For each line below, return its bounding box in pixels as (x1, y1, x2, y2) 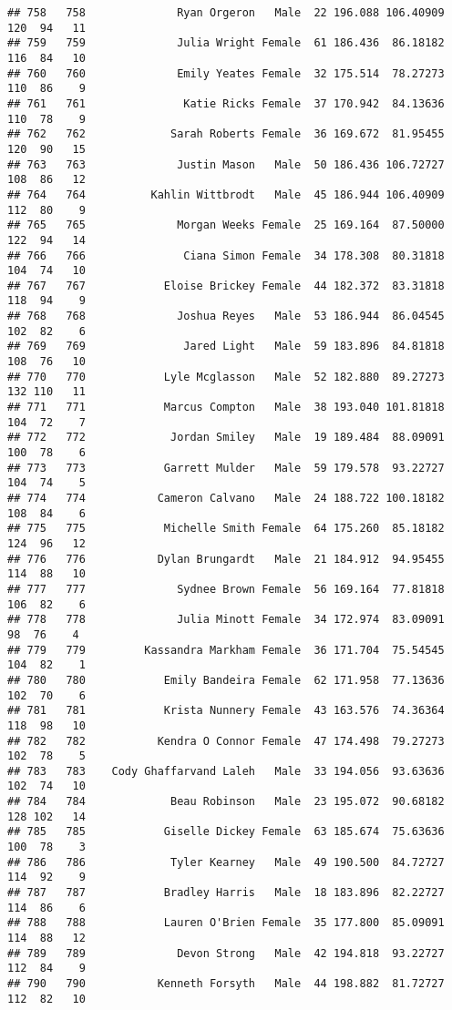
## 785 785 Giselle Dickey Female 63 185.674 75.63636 (7, 825, 445, 839)
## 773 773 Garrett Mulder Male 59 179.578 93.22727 (7, 461, 445, 474)
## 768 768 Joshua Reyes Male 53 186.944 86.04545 (7, 310, 445, 323)
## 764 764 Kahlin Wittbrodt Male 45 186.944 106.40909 (7, 188, 445, 201)
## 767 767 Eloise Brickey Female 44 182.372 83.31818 (7, 279, 445, 292)
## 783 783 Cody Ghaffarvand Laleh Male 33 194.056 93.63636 (7, 764, 445, 778)
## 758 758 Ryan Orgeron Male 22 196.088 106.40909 (7, 6, 445, 19)
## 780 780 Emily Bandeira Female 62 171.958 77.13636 (7, 673, 445, 687)
